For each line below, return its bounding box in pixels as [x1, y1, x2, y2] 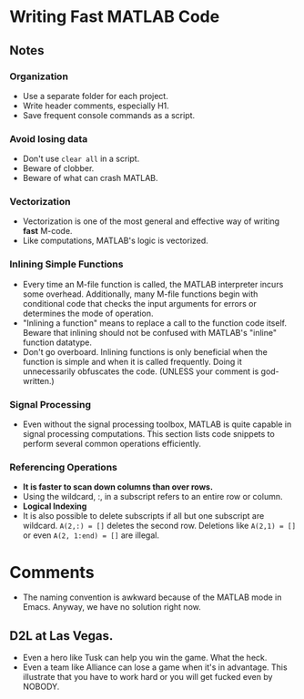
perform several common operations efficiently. [22, 439, 202, 450]
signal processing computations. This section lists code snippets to [22, 429, 275, 440]
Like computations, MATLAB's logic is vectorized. [22, 235, 209, 247]
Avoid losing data [9, 132, 88, 145]
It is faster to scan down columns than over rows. [22, 481, 214, 492]
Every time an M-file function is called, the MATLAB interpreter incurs [22, 279, 284, 289]
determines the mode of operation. [22, 308, 154, 319]
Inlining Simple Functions [9, 258, 124, 270]
